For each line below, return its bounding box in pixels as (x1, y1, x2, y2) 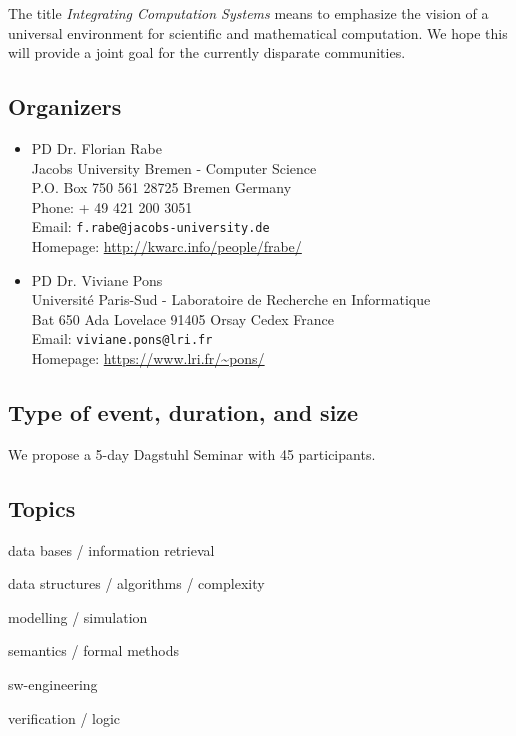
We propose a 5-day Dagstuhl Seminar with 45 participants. (8, 443, 376, 464)
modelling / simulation (8, 606, 148, 627)
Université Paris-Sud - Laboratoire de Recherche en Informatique (31, 289, 431, 310)
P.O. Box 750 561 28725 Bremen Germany (31, 177, 292, 198)
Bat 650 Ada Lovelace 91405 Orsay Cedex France (31, 308, 334, 329)
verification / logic (8, 707, 121, 728)
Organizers (8, 91, 122, 122)
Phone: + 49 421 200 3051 (31, 196, 193, 217)
